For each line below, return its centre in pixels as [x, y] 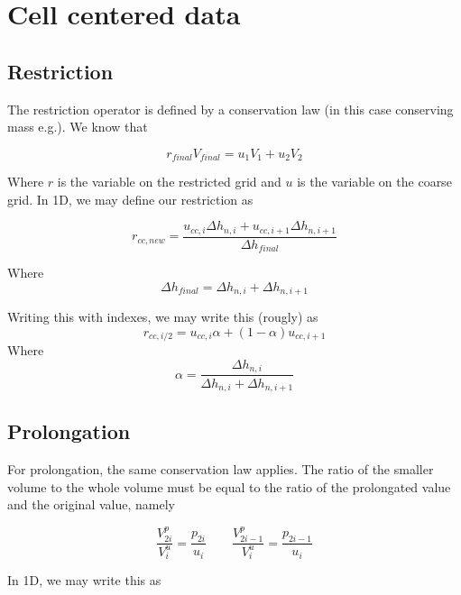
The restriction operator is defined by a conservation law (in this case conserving [230, 109]
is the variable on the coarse [374, 182]
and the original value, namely [91, 504]
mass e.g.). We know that [78, 127]
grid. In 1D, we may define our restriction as [130, 199]
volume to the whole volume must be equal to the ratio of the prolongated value [229, 486]
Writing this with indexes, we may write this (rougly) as [163, 317]
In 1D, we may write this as [84, 580]
